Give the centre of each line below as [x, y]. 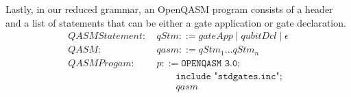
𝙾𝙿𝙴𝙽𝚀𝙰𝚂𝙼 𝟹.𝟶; [211, 63]
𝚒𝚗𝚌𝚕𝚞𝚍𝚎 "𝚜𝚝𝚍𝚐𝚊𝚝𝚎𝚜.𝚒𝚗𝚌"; [229, 76]
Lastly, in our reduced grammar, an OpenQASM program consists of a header [169, 9]
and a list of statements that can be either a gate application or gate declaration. [176, 22]
